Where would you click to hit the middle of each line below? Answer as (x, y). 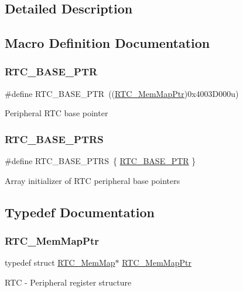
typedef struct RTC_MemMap (60, 263)
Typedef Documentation (80, 212)
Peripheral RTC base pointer (57, 113)
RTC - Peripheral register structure (68, 282)
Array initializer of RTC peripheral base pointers (93, 180)
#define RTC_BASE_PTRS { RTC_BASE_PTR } (100, 161)
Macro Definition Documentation (107, 43)
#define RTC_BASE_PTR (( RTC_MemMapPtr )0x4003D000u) (122, 93)
